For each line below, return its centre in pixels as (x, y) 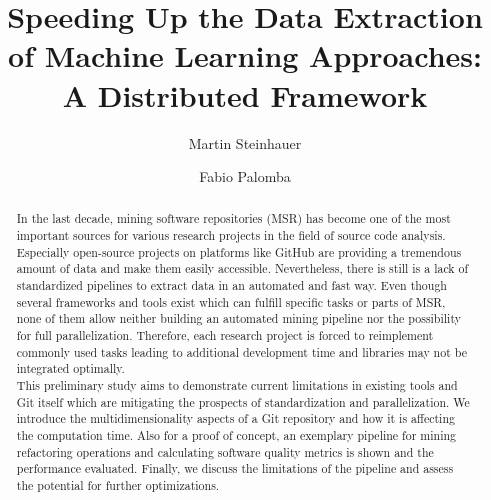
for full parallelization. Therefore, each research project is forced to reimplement (225, 335)
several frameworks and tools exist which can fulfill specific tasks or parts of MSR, (231, 301)
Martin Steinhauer (245, 142)
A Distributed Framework (245, 94)
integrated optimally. (70, 368)
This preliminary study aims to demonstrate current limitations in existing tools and (237, 385)
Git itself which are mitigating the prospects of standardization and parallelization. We (243, 401)
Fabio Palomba (245, 176)
